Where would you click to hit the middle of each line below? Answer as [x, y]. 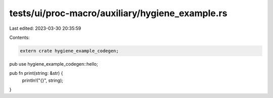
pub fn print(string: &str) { [36, 73]
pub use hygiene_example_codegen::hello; [54, 64]
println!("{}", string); [42, 80]
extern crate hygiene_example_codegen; [69, 51]
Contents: [19, 37]
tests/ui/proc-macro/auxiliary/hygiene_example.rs [118, 13]
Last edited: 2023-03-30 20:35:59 [45, 28]
